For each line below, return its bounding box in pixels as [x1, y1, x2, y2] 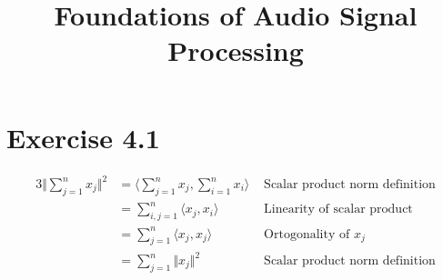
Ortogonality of [264, 227, 350, 241]
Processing [167, 32, 304, 69]
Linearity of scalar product [264, 203, 413, 216]
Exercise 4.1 [6, 118, 160, 155]
